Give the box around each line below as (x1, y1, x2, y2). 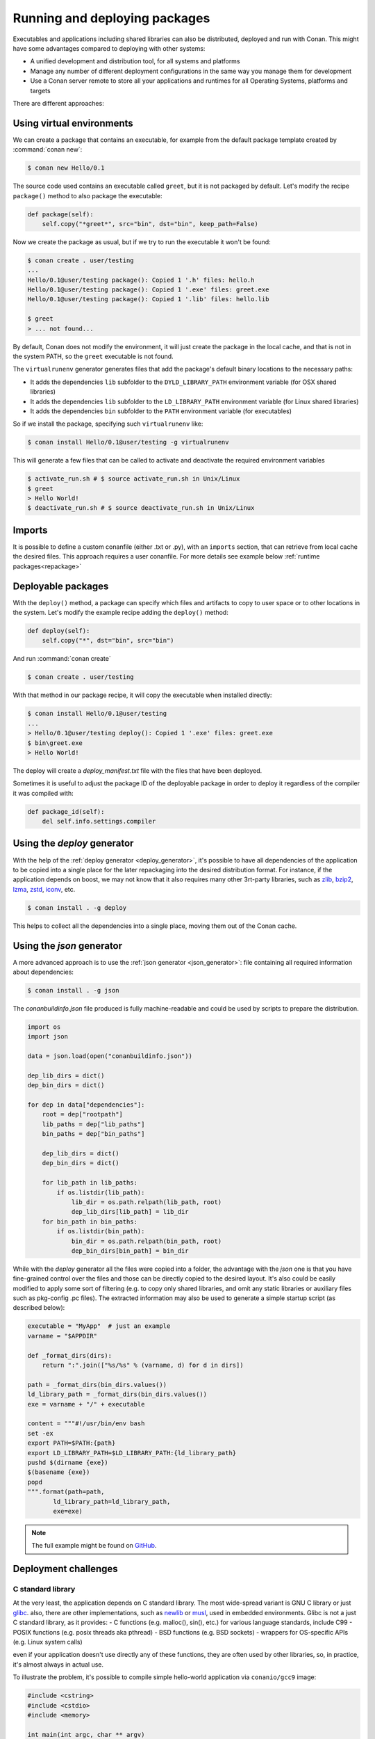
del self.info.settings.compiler (42, 817, 156, 826)
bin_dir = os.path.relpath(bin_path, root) (71, 1237, 222, 1245)
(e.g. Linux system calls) (12, 1637, 83, 1646)
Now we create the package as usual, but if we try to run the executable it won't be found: (12, 237, 271, 246)
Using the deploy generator (12, 838, 134, 849)
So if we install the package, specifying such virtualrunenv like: (12, 419, 203, 428)
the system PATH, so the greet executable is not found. (12, 352, 174, 360)
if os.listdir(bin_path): (56, 1228, 145, 1235)
